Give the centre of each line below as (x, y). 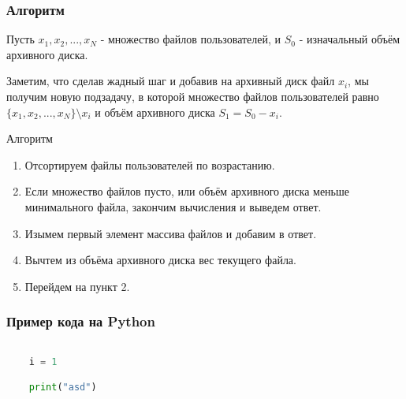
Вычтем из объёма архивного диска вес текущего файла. (160, 260)
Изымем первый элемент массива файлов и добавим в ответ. (171, 233)
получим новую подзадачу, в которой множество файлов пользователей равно (193, 96)
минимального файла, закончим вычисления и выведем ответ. (173, 206)
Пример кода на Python (81, 321)
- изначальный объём (350, 39)
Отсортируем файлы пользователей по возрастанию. (150, 164)
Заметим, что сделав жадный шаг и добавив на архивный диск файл (171, 81)
